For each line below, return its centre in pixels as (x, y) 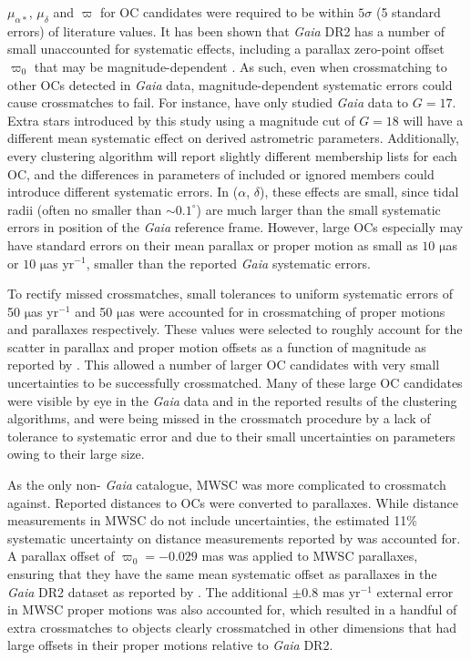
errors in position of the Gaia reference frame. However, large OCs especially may (235, 227)
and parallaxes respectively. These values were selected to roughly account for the (235, 329)
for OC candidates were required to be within (227, 12)
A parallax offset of (61, 556)
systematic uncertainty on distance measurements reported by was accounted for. (234, 538)
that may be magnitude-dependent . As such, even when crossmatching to (241, 66)
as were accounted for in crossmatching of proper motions (284, 311)
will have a (433, 120)
